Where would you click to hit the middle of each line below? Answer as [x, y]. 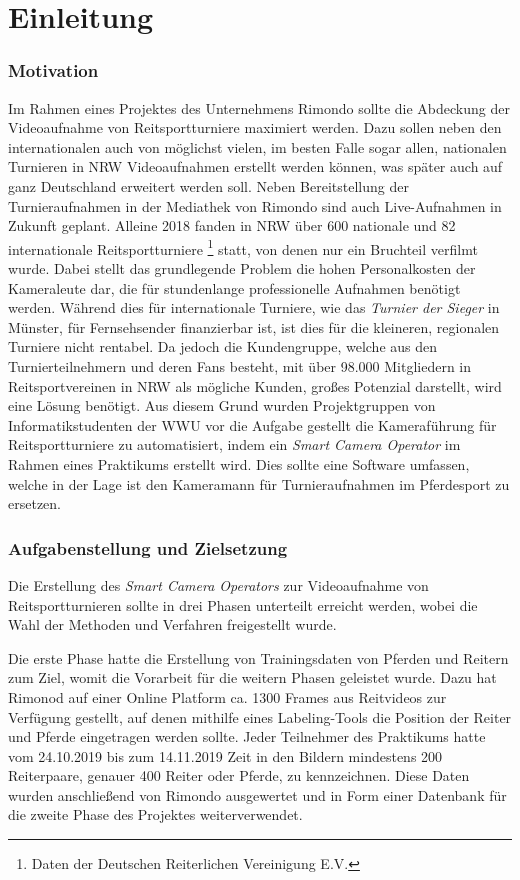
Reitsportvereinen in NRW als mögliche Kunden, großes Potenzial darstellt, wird [255, 385]
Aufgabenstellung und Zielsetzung [148, 547]
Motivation [53, 70]
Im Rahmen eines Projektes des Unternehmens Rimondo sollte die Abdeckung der [259, 107]
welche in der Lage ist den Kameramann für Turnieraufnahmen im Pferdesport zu [259, 483]
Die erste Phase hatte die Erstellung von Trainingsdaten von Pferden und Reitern [258, 657]
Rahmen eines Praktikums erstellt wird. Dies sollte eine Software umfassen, [239, 463]
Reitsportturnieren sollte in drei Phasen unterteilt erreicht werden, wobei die [243, 604]
